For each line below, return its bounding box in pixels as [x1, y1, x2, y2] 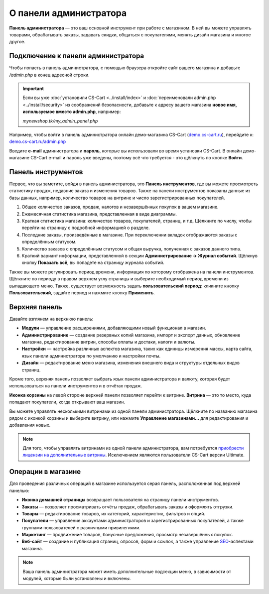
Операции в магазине [9, 468, 81, 476]
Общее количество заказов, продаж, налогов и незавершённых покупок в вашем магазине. [21, 204, 219, 210]
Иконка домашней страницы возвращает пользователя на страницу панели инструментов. [21, 497, 219, 503]
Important [22, 86, 44, 92]
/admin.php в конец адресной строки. [9, 72, 90, 78]
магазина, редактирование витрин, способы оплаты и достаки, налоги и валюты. [21, 339, 196, 345]
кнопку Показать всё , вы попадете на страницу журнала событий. [21, 259, 164, 266]
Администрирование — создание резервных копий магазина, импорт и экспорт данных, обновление [21, 332, 241, 338]
